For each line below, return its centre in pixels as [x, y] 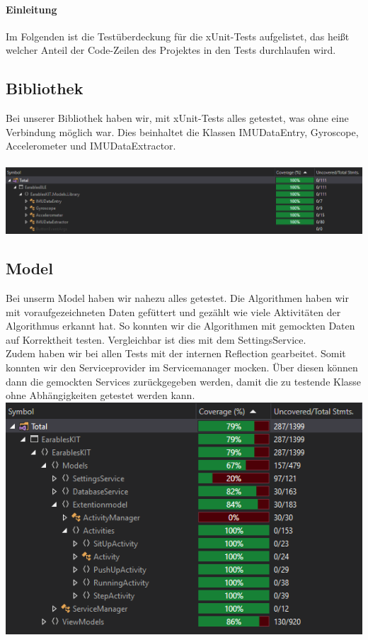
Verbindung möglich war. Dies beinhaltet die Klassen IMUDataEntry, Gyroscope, [182, 131]
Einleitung [31, 9]
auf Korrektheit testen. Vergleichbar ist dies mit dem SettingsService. [156, 339]
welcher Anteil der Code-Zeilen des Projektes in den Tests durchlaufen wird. [171, 50]
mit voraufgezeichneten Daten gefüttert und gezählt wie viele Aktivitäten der [173, 311]
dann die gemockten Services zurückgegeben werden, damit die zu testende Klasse [184, 381]
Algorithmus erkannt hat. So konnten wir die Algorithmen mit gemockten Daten [180, 326]
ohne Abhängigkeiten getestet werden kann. [100, 395]
